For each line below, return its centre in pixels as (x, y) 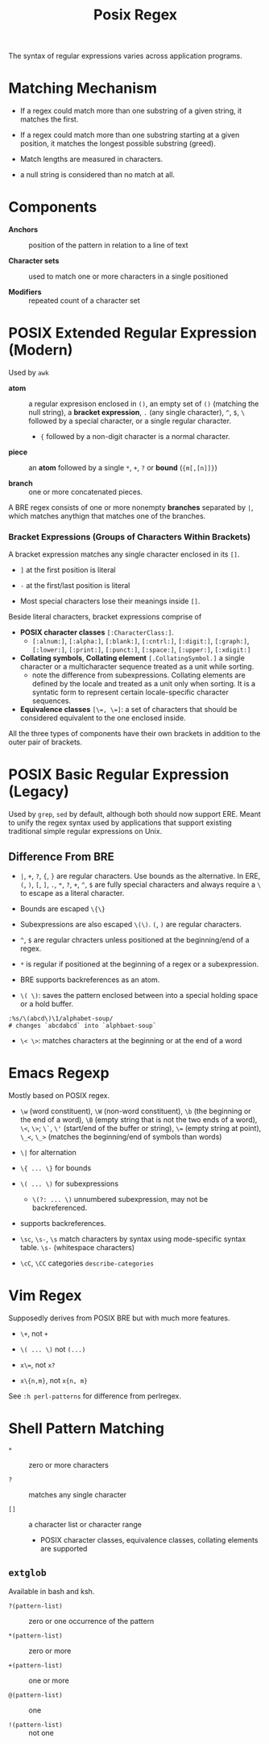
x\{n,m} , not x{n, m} (54, 1380)
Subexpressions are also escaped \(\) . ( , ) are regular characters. (130, 925)
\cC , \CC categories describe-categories (87, 1263)
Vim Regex (45, 1296)
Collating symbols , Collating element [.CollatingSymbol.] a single (132, 658)
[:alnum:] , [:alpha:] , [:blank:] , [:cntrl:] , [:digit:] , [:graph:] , (141, 641)
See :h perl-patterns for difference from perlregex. (95, 1396)
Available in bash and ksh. (52, 1591)
